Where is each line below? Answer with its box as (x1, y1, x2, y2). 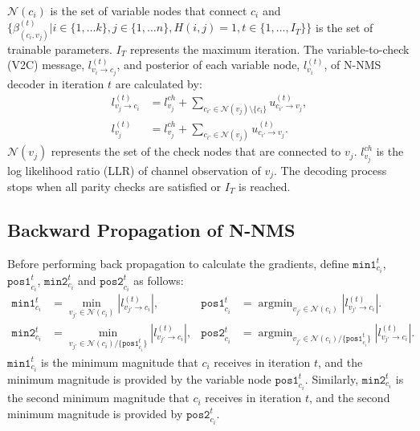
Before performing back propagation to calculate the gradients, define (7, 254, 349, 271)
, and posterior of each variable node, (116, 56, 300, 73)
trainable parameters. (7, 40, 112, 57)
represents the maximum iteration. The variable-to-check (129, 40, 410, 57)
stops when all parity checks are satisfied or (7, 178, 222, 194)
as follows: (133, 271, 184, 288)
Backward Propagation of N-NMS (7, 217, 296, 242)
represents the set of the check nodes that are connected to (51, 143, 341, 160)
